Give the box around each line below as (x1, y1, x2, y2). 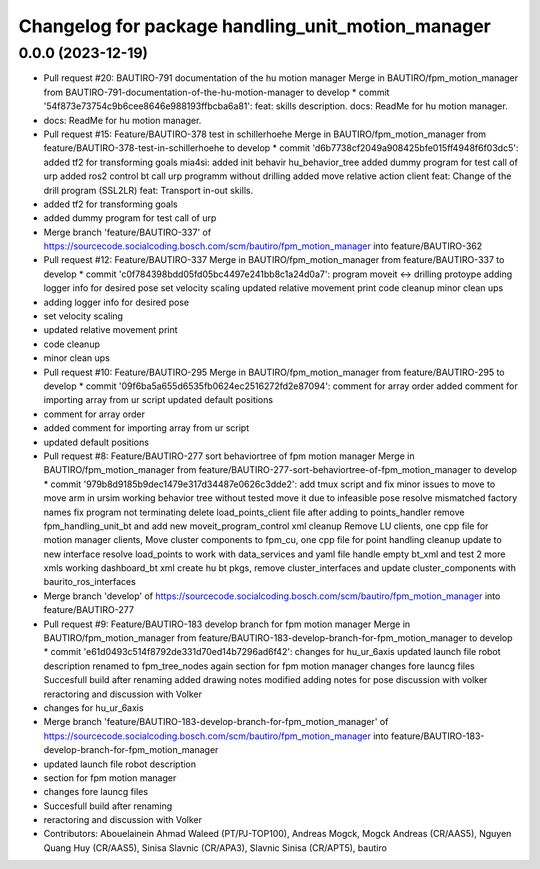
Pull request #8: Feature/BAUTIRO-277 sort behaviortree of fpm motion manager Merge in (43, 450, 415, 462)
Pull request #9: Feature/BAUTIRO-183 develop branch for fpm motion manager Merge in (43, 618, 411, 630)
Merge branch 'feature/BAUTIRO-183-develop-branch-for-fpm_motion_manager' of (43, 716, 389, 728)
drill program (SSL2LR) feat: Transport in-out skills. (43, 184, 254, 196)
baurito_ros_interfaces (43, 576, 137, 588)
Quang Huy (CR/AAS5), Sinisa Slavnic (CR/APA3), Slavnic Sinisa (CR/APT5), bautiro (43, 841, 387, 854)
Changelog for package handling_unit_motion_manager (18, 15, 492, 37)
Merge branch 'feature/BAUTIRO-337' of (43, 226, 212, 238)
